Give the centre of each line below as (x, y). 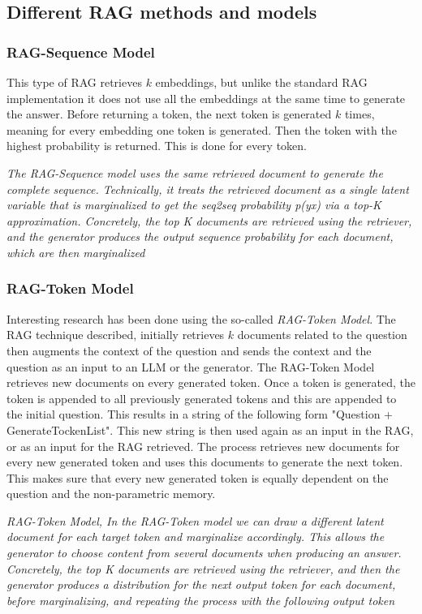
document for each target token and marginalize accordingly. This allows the (196, 537)
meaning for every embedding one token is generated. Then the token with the (202, 129)
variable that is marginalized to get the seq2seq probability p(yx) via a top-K (194, 205)
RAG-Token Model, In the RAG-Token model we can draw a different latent (195, 520)
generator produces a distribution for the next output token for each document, (201, 584)
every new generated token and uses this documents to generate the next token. (205, 462)
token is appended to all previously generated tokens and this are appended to (202, 398)
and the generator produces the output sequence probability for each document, (200, 236)
